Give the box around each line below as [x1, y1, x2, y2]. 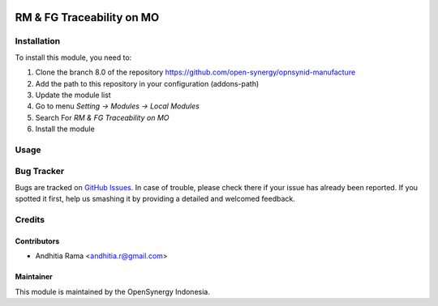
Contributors [15, 236, 60, 246]
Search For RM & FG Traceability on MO [35, 113, 170, 122]
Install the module [35, 124, 95, 134]
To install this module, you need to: [15, 53, 132, 62]
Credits [15, 214, 45, 225]
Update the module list [35, 90, 111, 100]
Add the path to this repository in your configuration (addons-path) [35, 79, 260, 88]
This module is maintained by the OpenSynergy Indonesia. [15, 287, 210, 296]
